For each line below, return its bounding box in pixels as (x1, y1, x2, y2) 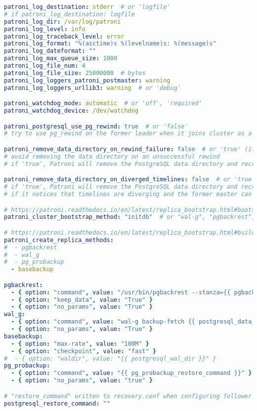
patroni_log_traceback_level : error (4, 33, 125, 40)
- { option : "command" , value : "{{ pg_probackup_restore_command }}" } (11, 370, 252, 377)
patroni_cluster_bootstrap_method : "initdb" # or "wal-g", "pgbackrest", (4, 213, 256, 221)
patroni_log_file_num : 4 (4, 62, 86, 69)
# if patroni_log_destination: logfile (4, 10, 135, 18)
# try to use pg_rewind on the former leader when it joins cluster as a (4, 130, 252, 137)
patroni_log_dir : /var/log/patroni (4, 18, 121, 25)
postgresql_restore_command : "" (4, 400, 110, 407)
